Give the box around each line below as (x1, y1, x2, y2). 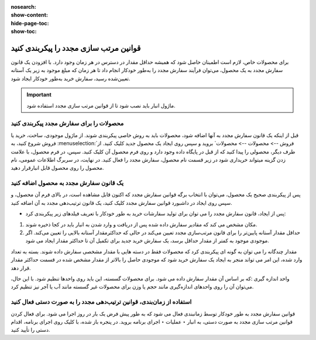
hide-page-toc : (11, 19, 49, 26)
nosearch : (11, 4, 36, 10)
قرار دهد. (11, 264, 32, 272)
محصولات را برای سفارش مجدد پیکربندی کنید (11, 119, 124, 128)
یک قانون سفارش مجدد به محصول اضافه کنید (11, 179, 124, 187)
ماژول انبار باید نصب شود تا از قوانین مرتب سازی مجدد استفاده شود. (26, 102, 176, 109)
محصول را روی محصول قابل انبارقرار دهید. (11, 164, 104, 171)
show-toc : (11, 28, 37, 35)
